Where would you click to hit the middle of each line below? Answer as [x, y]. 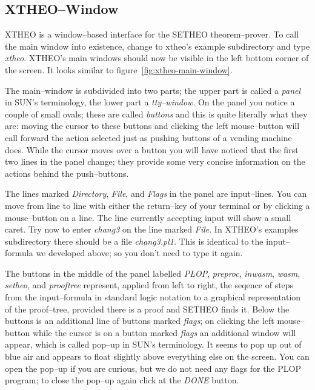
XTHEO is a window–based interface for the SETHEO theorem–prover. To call [152, 34]
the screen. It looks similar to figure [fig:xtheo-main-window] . [119, 69]
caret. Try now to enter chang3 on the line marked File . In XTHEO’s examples [152, 229]
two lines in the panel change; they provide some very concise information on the [155, 161]
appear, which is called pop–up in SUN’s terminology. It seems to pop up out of [153, 344]
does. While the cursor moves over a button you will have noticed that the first [152, 149]
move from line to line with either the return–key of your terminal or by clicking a [157, 205]
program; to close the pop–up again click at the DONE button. [122, 380]
